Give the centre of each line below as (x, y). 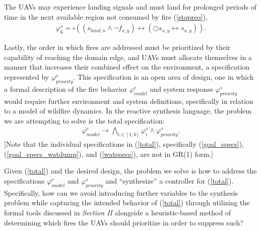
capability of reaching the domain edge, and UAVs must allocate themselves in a (128, 57)
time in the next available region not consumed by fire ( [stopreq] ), (106, 16)
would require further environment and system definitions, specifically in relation (129, 101)
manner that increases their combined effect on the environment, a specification (127, 67)
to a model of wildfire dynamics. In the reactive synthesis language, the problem (128, 111)
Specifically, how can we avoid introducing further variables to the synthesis (121, 192)
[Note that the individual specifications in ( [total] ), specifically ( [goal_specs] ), (124, 144)
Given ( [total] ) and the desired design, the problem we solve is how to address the (130, 171)
